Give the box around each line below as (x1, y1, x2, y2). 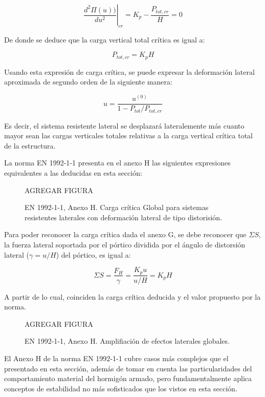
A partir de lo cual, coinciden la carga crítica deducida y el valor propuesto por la (4, 291, 261, 302)
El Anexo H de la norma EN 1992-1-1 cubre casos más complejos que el (4, 352, 229, 363)
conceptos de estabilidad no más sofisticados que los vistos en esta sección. (4, 383, 237, 393)
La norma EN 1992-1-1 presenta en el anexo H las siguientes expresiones (4, 157, 231, 168)
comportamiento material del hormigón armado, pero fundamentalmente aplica (4, 373, 252, 384)
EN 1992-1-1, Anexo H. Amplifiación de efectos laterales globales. (25, 336, 230, 346)
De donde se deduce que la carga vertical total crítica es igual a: (4, 34, 205, 45)
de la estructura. (4, 140, 56, 151)
